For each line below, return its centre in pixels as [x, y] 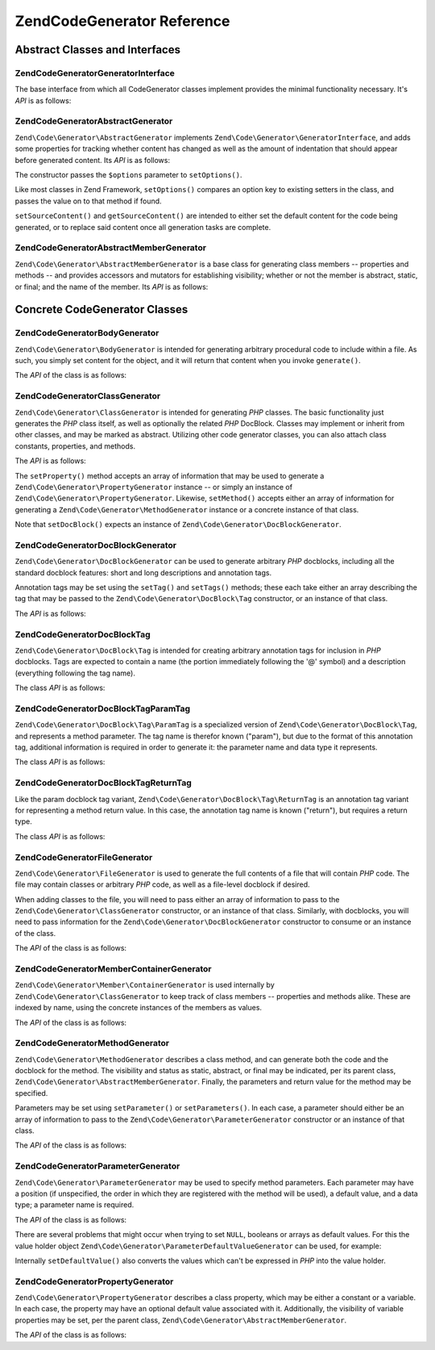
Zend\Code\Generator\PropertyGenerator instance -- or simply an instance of [154, 487]
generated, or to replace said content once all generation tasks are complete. [143, 227]
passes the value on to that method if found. [88, 201]
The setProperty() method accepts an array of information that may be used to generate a [170, 475]
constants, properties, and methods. [75, 446]
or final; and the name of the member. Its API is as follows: [112, 286]
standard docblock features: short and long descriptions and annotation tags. [143, 572]
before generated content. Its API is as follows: [93, 160]
